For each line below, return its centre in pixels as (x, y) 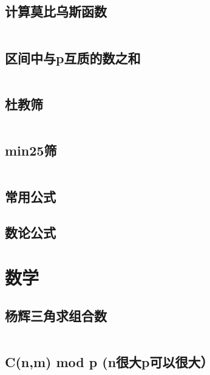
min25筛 (31, 150)
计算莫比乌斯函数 (56, 11)
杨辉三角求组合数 (56, 316)
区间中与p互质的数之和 (73, 57)
